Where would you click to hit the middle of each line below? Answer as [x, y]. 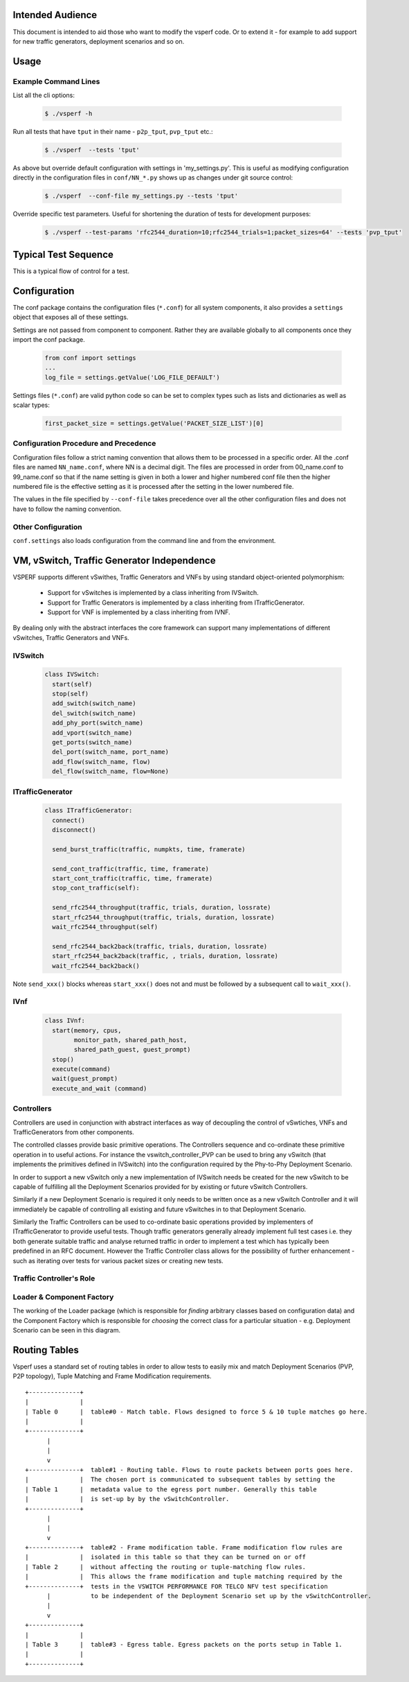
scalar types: [31, 405]
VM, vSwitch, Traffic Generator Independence [114, 561]
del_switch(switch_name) [94, 713]
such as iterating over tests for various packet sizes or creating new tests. [118, 1260]
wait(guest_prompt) [85, 1079]
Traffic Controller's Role [54, 1278]
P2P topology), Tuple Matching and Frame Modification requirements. [112, 1376]
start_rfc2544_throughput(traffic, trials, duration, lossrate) [163, 917]
